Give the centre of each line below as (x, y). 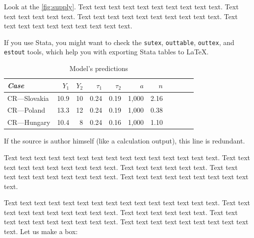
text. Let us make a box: (41, 231)
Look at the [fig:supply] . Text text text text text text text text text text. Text (121, 6)
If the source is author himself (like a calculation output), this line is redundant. (125, 141)
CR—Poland (26, 110)
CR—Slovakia (28, 98)
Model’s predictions (99, 68)
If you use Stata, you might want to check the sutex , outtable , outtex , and (119, 42)
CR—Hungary (29, 122)
